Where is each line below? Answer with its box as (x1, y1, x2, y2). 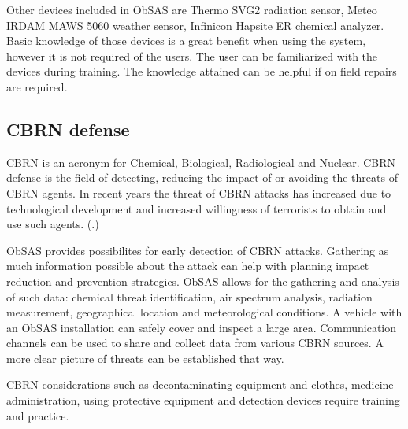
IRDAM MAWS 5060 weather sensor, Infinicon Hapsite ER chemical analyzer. (6, 17, 384, 33)
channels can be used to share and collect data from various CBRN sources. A (6, 335, 384, 351)
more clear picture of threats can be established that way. (6, 349, 284, 366)
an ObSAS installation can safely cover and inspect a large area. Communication (6, 319, 397, 335)
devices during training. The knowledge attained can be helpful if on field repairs (6, 63, 397, 80)
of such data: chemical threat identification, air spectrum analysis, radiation (6, 288, 373, 305)
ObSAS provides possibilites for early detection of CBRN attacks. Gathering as (6, 242, 389, 258)
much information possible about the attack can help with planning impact (6, 257, 369, 274)
